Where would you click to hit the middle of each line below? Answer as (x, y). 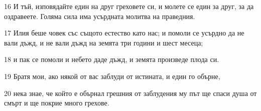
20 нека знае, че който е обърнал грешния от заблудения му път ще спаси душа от (130, 93)
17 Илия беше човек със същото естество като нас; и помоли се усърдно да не (124, 33)
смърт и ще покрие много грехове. (57, 103)
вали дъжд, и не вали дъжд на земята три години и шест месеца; (104, 42)
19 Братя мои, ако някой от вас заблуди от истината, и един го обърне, (112, 76)
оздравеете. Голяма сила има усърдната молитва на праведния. (100, 16)
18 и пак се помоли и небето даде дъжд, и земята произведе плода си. (112, 59)
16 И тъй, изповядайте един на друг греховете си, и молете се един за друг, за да (129, 6)
